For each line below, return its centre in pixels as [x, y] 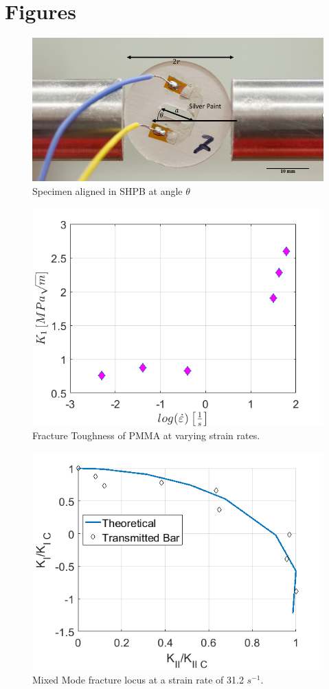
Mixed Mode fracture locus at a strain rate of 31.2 [138, 680]
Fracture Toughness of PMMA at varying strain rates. [146, 435]
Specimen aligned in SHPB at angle [107, 190]
